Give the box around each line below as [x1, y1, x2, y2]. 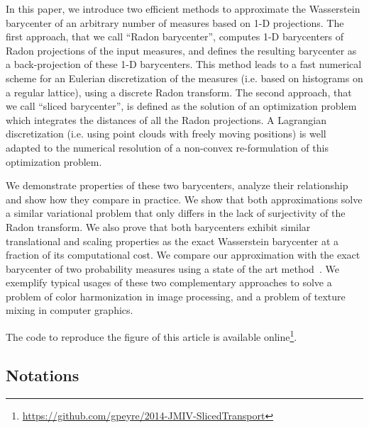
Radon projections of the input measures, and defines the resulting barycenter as [6, 43, 357, 57]
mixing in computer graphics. [6, 303, 133, 317]
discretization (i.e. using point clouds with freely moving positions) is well [6, 126, 326, 141]
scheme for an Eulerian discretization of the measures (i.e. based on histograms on [6, 70, 363, 85]
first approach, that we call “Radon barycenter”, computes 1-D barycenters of [6, 29, 344, 44]
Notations [6, 364, 79, 385]
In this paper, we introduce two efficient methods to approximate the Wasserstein [6, 1, 360, 16]
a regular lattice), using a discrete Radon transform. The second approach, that [6, 84, 352, 99]
